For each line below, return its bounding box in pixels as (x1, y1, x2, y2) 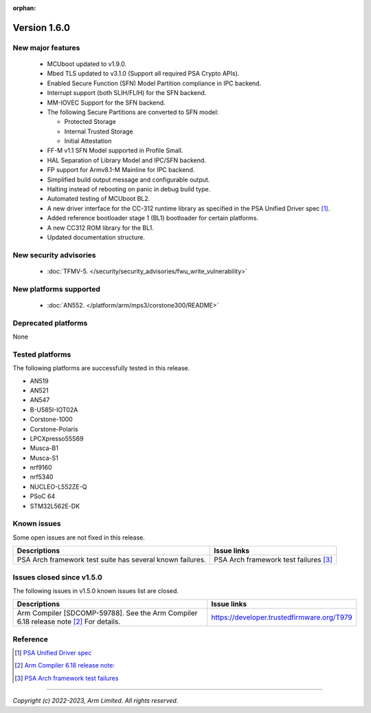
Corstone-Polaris (30, 425, 78, 433)
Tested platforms (12, 350, 71, 359)
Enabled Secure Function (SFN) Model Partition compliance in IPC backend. (47, 79, 262, 87)
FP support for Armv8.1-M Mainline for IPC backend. (47, 166, 195, 174)
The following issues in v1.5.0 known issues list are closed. (12, 586, 179, 595)
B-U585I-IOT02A (30, 405, 78, 414)
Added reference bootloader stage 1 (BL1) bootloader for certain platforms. (47, 214, 259, 222)
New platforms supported (12, 284, 101, 294)
